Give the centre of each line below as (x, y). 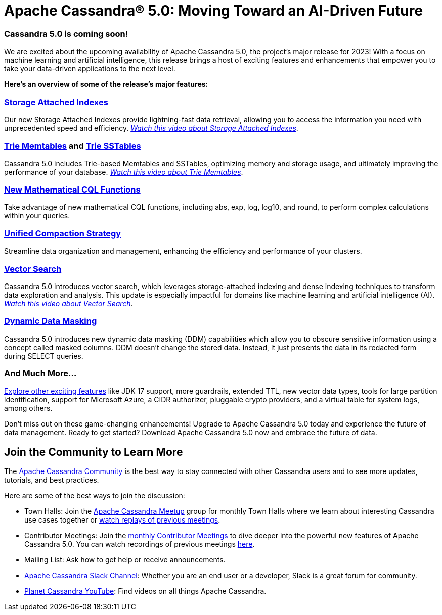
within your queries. (37, 216)
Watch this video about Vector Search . (69, 303)
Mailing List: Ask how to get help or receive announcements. (125, 560)
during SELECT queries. (44, 356)
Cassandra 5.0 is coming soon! (66, 34)
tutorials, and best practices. (52, 480)
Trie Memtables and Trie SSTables (73, 146)
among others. (28, 408)
